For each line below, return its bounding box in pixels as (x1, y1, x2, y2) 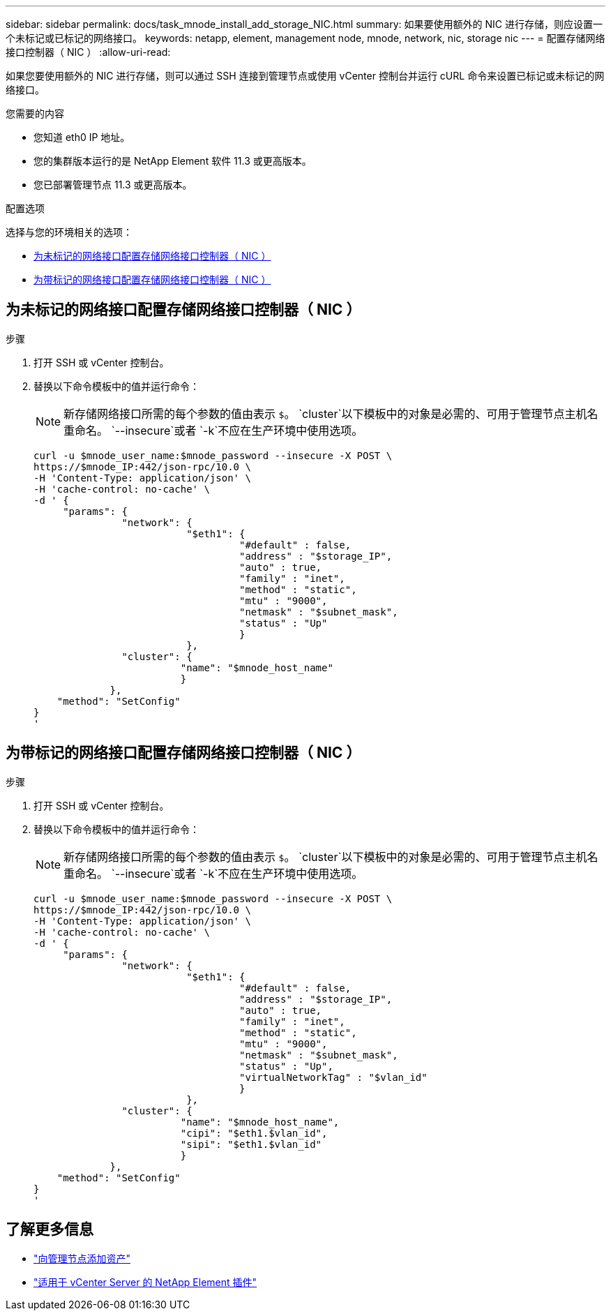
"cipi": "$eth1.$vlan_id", (180, 1127, 328, 1139)
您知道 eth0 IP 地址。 (33, 131, 130, 143)
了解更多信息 (6, 1220, 93, 1239)
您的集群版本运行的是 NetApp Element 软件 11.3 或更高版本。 (33, 155, 312, 167)
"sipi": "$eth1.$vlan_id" (180, 1138, 322, 1150)
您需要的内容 (6, 107, 64, 119)
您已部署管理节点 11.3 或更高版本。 (33, 179, 193, 190)
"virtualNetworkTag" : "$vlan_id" (239, 1071, 428, 1083)
